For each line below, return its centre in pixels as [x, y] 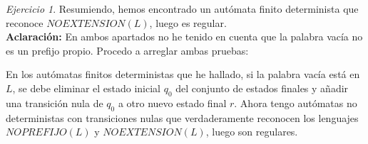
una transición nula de [55, 103]
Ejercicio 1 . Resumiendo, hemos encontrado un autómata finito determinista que [182, 9]
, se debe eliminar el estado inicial [86, 88]
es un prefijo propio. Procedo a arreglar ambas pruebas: [127, 50]
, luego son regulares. [252, 132]
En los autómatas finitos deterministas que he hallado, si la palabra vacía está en [183, 74]
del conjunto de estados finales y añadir [262, 88]
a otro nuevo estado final [172, 103]
